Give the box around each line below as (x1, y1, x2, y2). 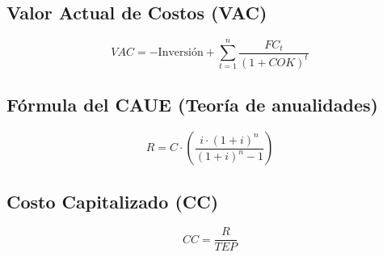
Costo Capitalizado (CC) (6, 188, 219, 213)
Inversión (158, 47, 204, 58)
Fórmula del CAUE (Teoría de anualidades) (6, 92, 378, 117)
